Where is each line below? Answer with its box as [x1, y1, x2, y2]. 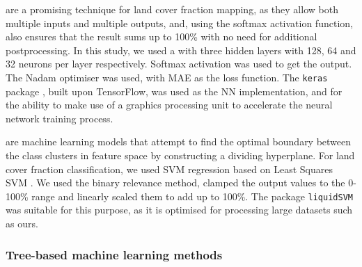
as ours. [6, 216, 38, 231]
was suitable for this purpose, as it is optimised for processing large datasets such [6, 202, 353, 217]
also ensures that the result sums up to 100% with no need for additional [6, 29, 317, 44]
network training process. [6, 111, 113, 125]
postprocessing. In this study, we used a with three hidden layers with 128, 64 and [6, 42, 356, 57]
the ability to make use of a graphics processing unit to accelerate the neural [6, 97, 333, 112]
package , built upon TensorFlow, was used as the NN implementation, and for [6, 83, 343, 98]
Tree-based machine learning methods [6, 245, 223, 263]
